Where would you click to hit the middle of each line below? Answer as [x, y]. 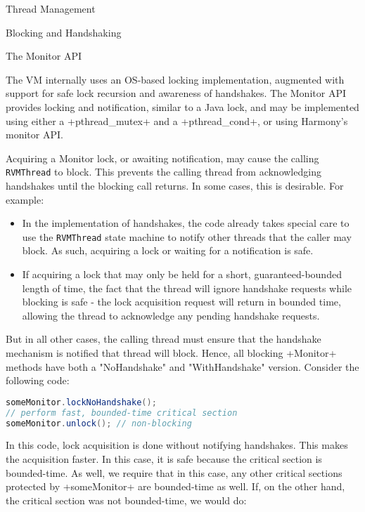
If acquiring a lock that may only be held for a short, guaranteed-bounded [182, 274]
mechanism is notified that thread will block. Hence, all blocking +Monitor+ [171, 353]
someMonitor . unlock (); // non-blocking [99, 423]
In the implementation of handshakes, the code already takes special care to [186, 223]
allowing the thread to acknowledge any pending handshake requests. [171, 315]
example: [25, 199]
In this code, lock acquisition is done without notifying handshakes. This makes [177, 445]
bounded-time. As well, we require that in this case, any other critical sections [174, 472]
